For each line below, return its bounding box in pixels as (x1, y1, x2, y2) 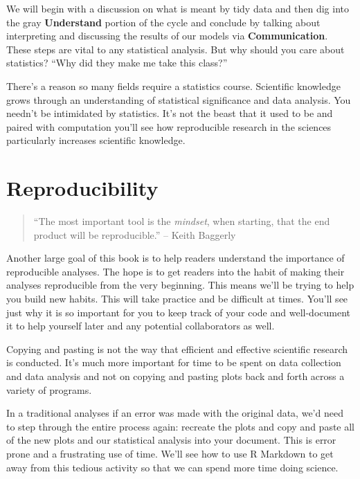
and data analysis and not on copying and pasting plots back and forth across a (6, 369, 345, 383)
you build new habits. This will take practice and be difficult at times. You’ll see (6, 291, 348, 306)
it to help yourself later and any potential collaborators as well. (6, 318, 275, 333)
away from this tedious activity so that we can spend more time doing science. (6, 460, 339, 474)
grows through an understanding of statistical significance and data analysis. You (6, 92, 351, 107)
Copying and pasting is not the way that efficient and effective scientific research (6, 341, 348, 356)
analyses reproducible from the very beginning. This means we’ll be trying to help (6, 278, 354, 292)
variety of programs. (6, 382, 92, 397)
